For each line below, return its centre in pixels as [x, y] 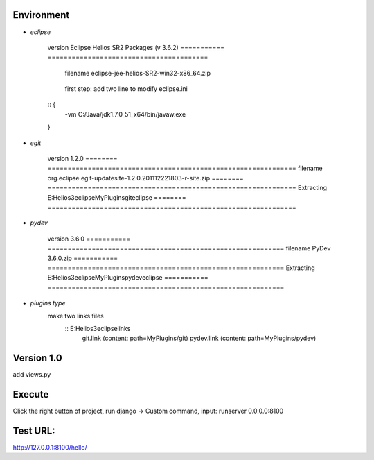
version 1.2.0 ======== [82, 159]
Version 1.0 [37, 358]
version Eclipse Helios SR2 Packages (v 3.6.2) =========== [136, 47]
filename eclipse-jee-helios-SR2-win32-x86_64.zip [138, 73]
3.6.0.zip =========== [82, 258]
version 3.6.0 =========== [89, 239]
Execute [31, 394]
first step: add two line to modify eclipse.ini [126, 89]
